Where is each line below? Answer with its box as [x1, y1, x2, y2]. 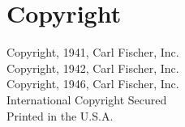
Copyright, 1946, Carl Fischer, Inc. [6, 75, 179, 92]
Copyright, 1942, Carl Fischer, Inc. [6, 59, 179, 76]
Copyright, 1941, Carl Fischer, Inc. [6, 44, 179, 61]
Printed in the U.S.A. [6, 107, 114, 124]
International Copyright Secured [6, 91, 167, 108]
